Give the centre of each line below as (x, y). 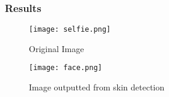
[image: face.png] (66, 68)
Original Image (57, 48)
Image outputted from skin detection (97, 87)
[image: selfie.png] (70, 30)
